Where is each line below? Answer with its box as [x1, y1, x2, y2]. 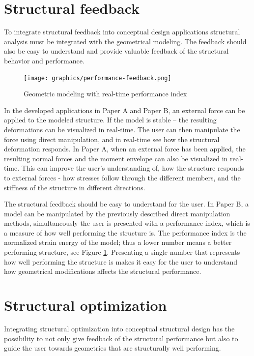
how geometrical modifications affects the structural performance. [4, 266, 201, 276]
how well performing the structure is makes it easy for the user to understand [4, 256, 238, 267]
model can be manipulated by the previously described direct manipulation [4, 208, 230, 218]
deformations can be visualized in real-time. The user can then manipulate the [4, 124, 240, 134]
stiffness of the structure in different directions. [4, 182, 145, 192]
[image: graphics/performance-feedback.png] [24, 74, 171, 82]
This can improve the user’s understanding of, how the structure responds [21, 163, 244, 173]
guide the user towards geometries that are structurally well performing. [4, 343, 221, 353]
